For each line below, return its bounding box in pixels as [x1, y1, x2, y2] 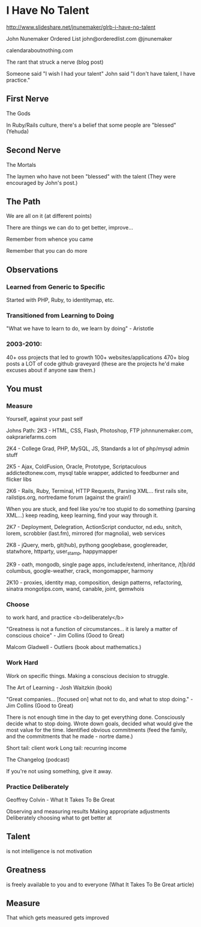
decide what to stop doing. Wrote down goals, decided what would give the [6, 720, 193, 727]
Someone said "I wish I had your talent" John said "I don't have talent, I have [6, 70, 196, 77]
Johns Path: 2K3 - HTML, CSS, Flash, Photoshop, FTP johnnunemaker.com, [6, 427, 193, 434]
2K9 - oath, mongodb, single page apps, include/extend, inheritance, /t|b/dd [6, 561, 196, 568]
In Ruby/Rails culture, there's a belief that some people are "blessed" [6, 121, 176, 128]
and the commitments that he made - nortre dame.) [6, 732, 133, 740]
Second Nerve [6, 145, 61, 156]
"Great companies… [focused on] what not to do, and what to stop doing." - [6, 695, 193, 702]
